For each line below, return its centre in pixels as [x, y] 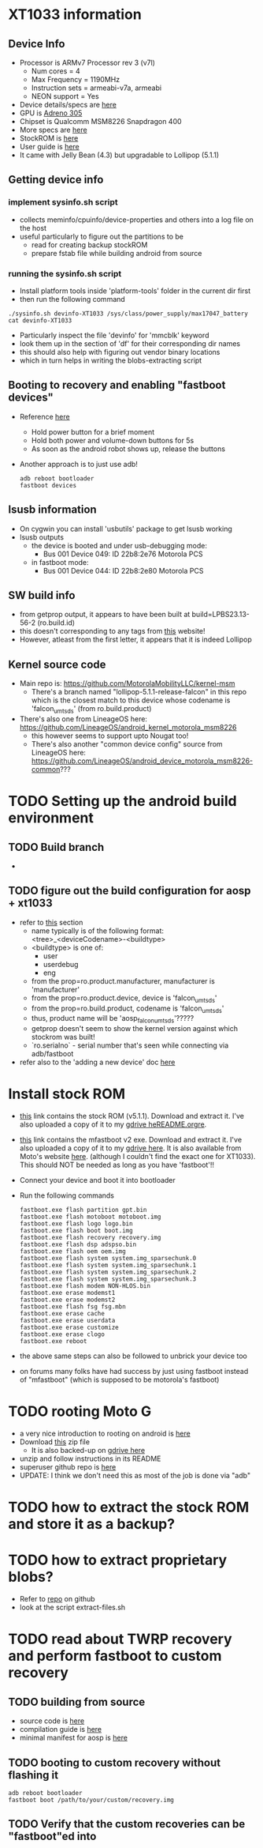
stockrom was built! [63, 1037]
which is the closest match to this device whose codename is [131, 700]
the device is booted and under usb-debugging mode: [119, 545]
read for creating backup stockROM [89, 245]
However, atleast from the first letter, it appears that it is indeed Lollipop [135, 640]
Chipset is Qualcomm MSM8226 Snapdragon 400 [101, 121]
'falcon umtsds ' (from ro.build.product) [91, 710]
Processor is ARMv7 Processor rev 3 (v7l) [87, 62]
